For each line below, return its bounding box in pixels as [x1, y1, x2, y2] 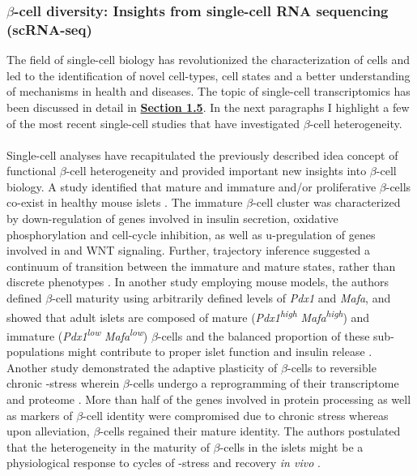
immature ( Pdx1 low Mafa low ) [6, 324, 148, 344]
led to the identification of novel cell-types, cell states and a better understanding [6, 66, 411, 84]
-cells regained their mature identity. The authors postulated [100, 422, 401, 440]
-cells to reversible [287, 358, 377, 375]
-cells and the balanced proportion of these [157, 327, 370, 344]
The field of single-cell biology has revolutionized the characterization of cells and [6, 51, 411, 68]
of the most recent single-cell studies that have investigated [6, 114, 300, 131]
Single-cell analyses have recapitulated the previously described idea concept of [6, 146, 398, 163]
